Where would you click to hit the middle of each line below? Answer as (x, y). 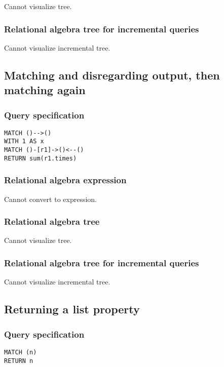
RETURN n (19, 361)
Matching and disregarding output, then (112, 75)
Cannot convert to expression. (51, 199)
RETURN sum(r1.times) (41, 158)
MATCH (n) (21, 352)
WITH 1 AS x (24, 141)
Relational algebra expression (65, 180)
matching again (45, 90)
